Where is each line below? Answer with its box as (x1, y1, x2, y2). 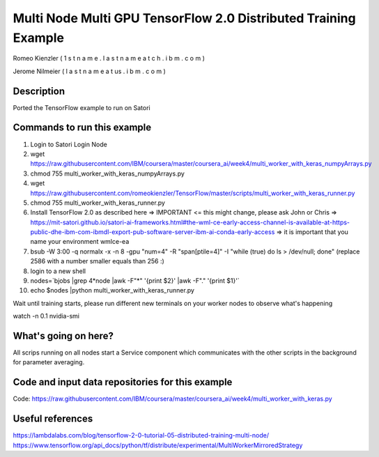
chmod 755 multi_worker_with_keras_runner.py (30, 199, 165, 207)
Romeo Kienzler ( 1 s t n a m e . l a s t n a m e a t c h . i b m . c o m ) (13, 54, 206, 63)
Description (13, 85, 65, 97)
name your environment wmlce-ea (30, 238, 130, 246)
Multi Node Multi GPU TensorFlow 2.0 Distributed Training (13, 10, 356, 26)
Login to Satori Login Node (30, 140, 107, 148)
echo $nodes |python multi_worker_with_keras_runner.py (30, 286, 195, 295)
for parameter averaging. (13, 358, 85, 366)
